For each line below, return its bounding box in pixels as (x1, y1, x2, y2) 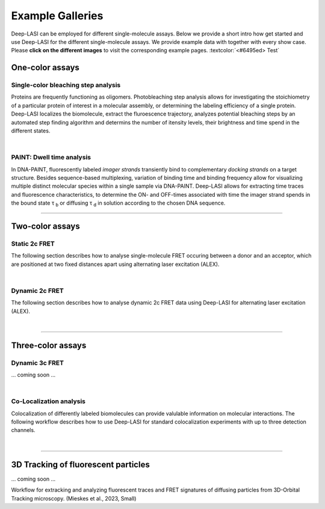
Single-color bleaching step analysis (11, 81, 121, 90)
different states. (11, 127, 51, 135)
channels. (11, 427, 36, 434)
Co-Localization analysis (11, 397, 85, 406)
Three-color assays (11, 340, 87, 350)
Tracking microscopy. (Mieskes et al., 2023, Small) (11, 495, 137, 502)
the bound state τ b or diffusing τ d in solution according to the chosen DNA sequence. (11, 199, 226, 208)
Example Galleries (11, 9, 104, 22)
